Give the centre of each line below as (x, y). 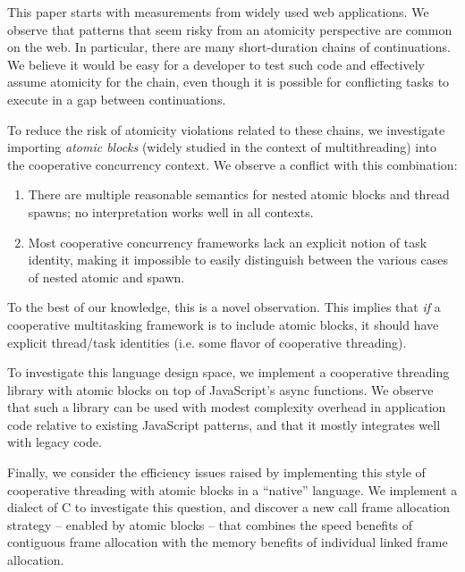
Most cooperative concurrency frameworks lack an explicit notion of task (228, 242)
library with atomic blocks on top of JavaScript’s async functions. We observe (220, 389)
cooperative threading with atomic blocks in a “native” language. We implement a (232, 489)
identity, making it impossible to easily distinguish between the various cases (238, 260)
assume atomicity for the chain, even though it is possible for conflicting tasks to (228, 82)
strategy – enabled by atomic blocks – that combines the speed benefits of (210, 524)
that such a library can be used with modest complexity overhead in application (227, 407)
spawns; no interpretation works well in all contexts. (171, 211)
